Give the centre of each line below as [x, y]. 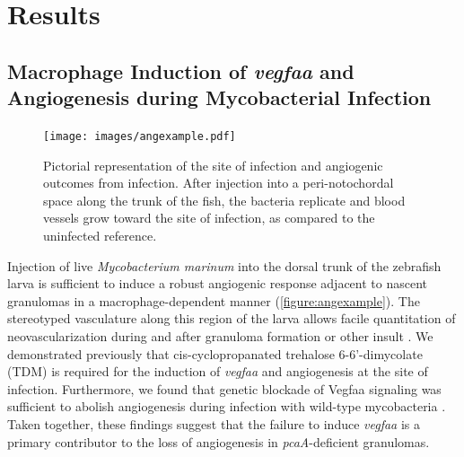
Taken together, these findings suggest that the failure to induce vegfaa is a [214, 423]
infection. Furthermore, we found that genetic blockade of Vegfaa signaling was [224, 388]
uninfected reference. [100, 235]
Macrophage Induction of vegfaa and [181, 70]
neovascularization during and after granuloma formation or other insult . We [220, 335]
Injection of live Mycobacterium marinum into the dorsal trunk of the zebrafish [224, 265]
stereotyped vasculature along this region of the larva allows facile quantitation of [232, 318]
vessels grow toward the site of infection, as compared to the [209, 218]
